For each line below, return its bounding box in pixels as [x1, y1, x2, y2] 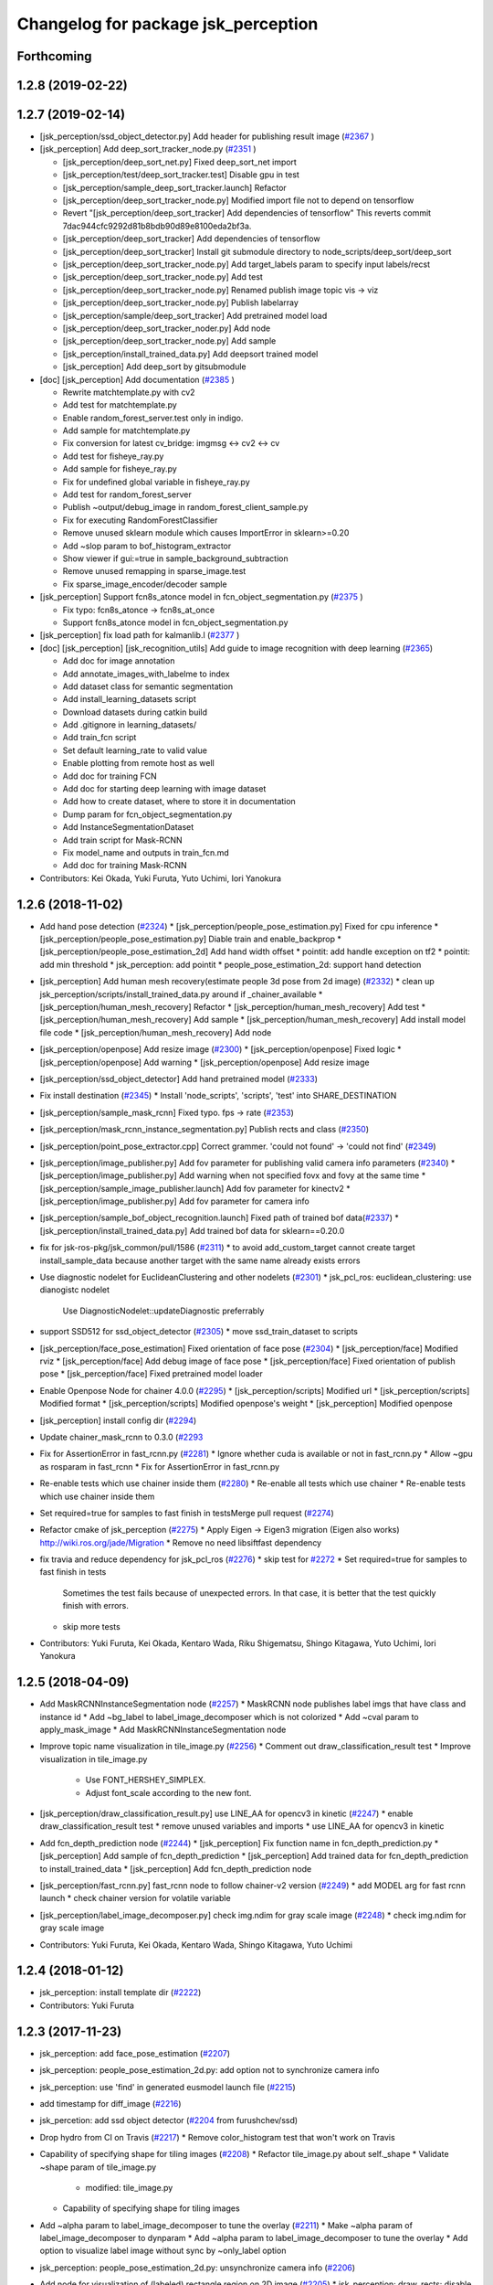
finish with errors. [62, 1600, 130, 1611]
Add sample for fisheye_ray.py [62, 463, 177, 474]
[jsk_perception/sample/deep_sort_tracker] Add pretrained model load [62, 310, 328, 321]
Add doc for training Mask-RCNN [62, 860, 187, 871]
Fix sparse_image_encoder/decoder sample [62, 579, 227, 590]
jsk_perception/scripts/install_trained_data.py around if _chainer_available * [39, 988, 323, 1000]
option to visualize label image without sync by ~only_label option [39, 2245, 287, 2257]
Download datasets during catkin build [62, 707, 208, 717]
